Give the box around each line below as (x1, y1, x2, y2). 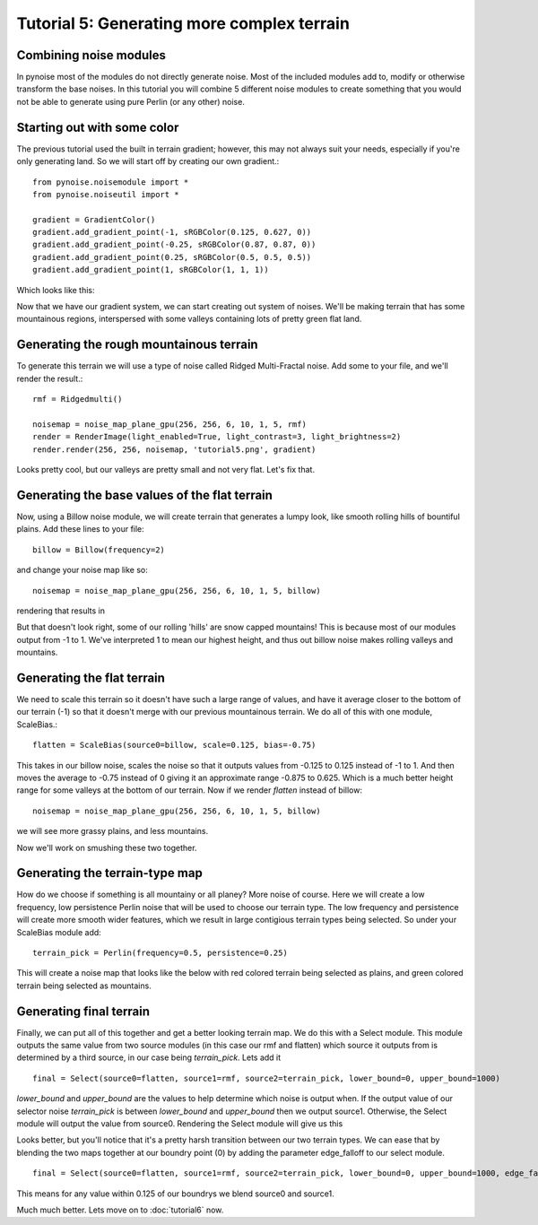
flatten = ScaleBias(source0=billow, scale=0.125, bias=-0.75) (32, 740, 317, 751)
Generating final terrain (16, 1003, 151, 1019)
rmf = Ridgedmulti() (32, 395, 123, 404)
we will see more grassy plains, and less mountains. (16, 826, 209, 837)
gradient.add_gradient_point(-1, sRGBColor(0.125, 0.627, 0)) (32, 227, 312, 238)
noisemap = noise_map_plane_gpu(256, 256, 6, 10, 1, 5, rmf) (32, 419, 307, 430)
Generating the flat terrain (16, 670, 166, 685)
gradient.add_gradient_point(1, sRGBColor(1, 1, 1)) (32, 265, 269, 275)
